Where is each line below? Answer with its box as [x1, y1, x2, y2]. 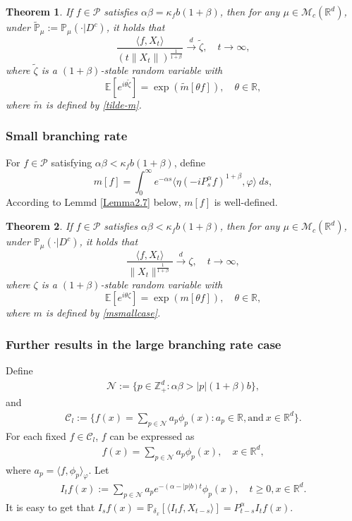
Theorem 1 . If [6, 4, 73, 18]
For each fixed [6, 428, 66, 443]
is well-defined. [214, 195, 278, 209]
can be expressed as [109, 428, 195, 443]
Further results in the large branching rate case [6, 335, 281, 353]
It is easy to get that [6, 499, 95, 514]
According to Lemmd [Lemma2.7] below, [6, 195, 181, 209]
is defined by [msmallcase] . [45, 305, 161, 320]
